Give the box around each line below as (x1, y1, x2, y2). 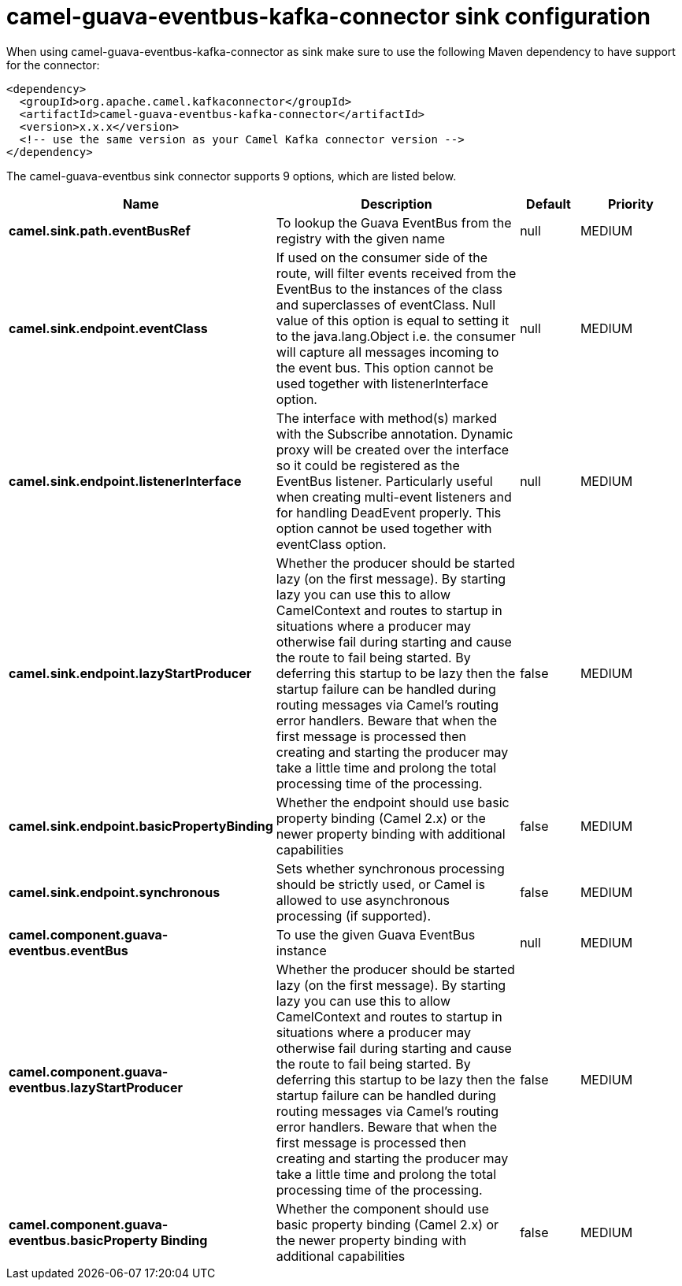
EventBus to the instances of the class (276, 280, 503, 297)
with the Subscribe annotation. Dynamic (276, 425, 513, 442)
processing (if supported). (276, 907, 432, 924)
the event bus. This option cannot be (276, 359, 494, 376)
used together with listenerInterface (276, 375, 489, 391)
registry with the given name (276, 230, 446, 246)
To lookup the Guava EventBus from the (276, 214, 512, 231)
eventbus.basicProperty (9, 1232, 158, 1248)
